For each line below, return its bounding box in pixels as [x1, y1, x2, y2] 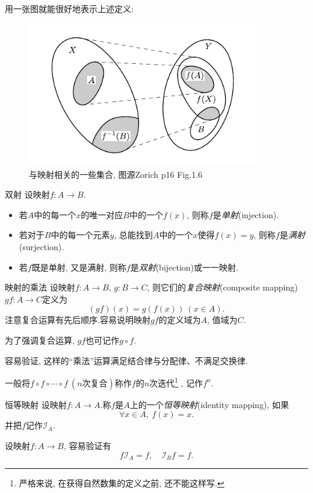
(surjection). [19, 240, 64, 253]
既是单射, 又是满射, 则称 [31, 260, 126, 273]
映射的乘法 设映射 [5, 281, 75, 294]
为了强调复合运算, [5, 334, 75, 347]
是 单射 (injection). [212, 208, 279, 221]
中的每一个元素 [51, 228, 110, 241]
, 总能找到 [114, 228, 153, 241]
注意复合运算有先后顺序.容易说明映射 [5, 313, 150, 326]
